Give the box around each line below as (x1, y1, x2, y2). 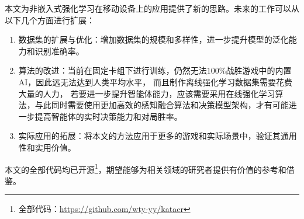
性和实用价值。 (18, 141, 76, 153)
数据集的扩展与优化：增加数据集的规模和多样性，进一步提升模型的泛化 (18, 33, 289, 46)
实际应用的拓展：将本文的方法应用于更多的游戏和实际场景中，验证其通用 (18, 130, 297, 142)
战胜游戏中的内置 (226, 64, 292, 77)
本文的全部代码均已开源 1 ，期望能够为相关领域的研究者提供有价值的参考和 (5, 161, 286, 175)
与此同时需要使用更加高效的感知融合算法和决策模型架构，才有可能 (34, 99, 289, 111)
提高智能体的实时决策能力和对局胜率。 (34, 110, 182, 122)
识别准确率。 (34, 44, 84, 57)
